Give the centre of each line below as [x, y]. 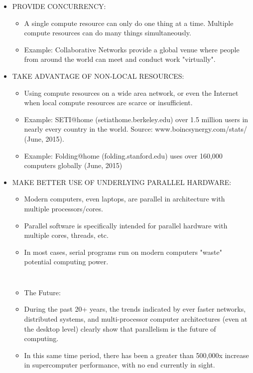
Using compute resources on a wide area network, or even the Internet [131, 93]
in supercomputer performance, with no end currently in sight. [120, 365]
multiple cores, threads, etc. [66, 235]
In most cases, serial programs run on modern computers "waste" [123, 252]
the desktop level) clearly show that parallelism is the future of [120, 328]
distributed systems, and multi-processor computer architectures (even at [136, 319]
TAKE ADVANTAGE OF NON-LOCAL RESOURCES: [98, 76]
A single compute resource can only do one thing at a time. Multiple [129, 23]
